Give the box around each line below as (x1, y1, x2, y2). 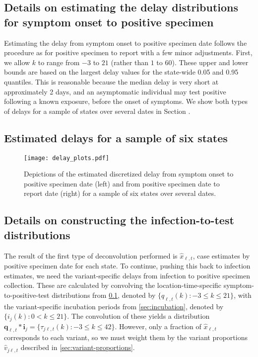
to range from (38, 57, 80, 67)
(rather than (111, 57, 148, 67)
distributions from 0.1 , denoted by (52, 289, 156, 300)
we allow (4, 57, 30, 67)
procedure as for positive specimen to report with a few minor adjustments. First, (4, 47, 253, 58)
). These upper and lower (172, 57, 249, 67)
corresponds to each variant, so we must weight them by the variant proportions (4, 332, 248, 343)
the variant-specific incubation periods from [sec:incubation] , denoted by (4, 301, 224, 311)
